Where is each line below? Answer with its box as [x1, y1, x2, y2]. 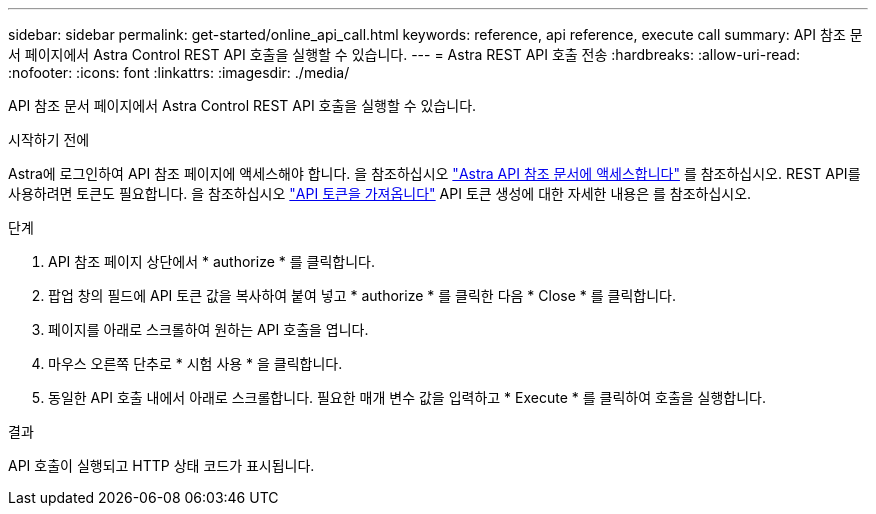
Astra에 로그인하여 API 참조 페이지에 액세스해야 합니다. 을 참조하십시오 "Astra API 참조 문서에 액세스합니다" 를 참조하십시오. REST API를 [8, 165, 861, 182]
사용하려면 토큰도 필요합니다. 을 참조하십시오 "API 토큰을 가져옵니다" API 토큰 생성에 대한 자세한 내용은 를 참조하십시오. [8, 185, 752, 202]
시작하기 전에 [8, 131, 90, 148]
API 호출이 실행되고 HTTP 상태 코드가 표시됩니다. [8, 457, 315, 474]
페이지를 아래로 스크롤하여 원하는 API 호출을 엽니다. [48, 321, 369, 338]
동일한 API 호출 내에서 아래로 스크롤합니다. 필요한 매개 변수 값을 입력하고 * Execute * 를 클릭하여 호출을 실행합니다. [48, 389, 767, 406]
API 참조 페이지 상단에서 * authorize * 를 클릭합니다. [48, 253, 375, 270]
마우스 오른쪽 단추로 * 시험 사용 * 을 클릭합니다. [48, 355, 343, 372]
